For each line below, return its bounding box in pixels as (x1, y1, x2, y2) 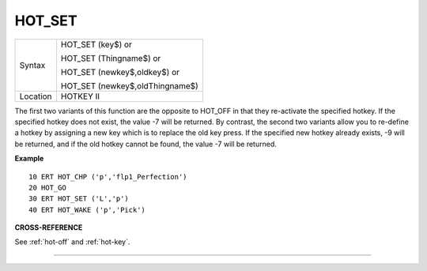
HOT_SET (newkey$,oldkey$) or (60, 66, 179, 77)
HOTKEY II (60, 91, 100, 102)
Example (14, 154, 44, 164)
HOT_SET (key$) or (60, 39, 132, 50)
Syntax (19, 59, 46, 70)
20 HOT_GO (28, 183, 66, 192)
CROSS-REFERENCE (14, 223, 83, 232)
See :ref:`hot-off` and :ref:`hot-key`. (14, 237, 130, 247)
